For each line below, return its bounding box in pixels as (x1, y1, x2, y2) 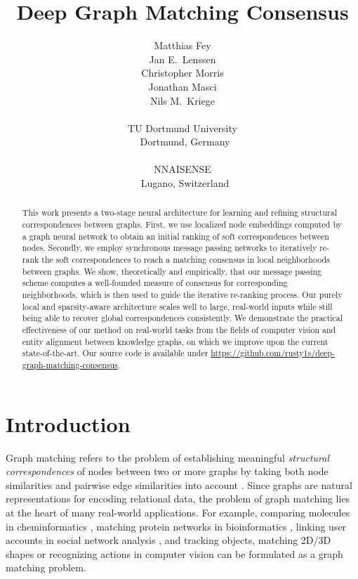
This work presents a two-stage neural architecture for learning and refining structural (22, 207, 338, 219)
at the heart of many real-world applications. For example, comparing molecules (6, 505, 350, 519)
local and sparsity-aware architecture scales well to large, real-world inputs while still (22, 300, 333, 312)
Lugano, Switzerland (140, 176, 230, 190)
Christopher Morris (141, 65, 224, 80)
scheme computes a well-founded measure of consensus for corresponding (22, 277, 288, 289)
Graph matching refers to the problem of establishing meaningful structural (6, 450, 329, 464)
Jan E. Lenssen (149, 51, 216, 66)
